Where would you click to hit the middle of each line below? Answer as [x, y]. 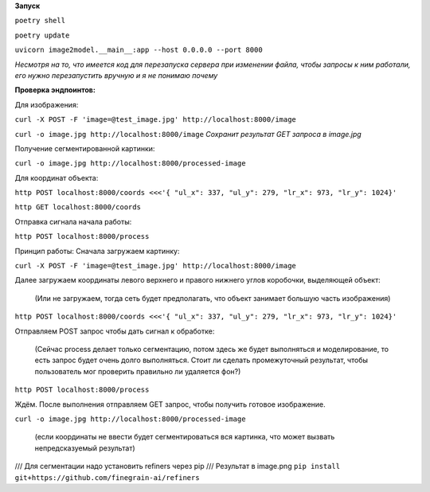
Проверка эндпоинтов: [55, 90]
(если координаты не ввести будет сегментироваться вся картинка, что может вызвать [185, 437]
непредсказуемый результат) [85, 448]
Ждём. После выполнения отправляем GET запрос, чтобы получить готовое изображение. [170, 404]
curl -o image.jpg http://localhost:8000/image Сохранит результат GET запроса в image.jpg [188, 134]
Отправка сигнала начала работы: [73, 221]
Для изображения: [47, 104]
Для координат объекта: [57, 178]
